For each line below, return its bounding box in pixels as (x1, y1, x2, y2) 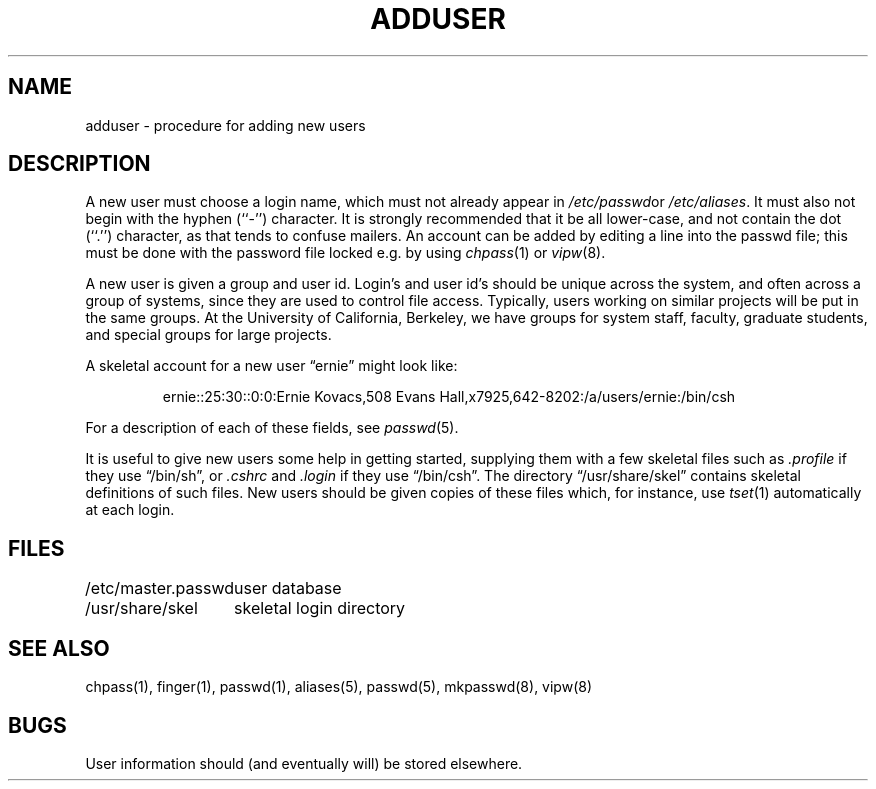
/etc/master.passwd (85, 578, 235, 599)
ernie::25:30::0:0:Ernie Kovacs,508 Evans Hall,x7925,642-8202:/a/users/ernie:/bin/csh (162, 388, 736, 406)
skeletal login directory (234, 598, 406, 619)
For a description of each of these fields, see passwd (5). (85, 419, 459, 437)
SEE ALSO (8, 635, 110, 661)
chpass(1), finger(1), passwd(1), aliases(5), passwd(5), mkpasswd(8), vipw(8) (85, 678, 593, 696)
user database (234, 578, 342, 599)
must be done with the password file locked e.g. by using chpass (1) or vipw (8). (85, 244, 606, 262)
